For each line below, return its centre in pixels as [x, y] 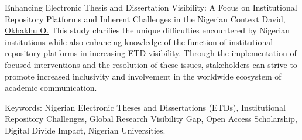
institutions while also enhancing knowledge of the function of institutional [139, 41]
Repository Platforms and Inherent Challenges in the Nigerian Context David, [145, 18]
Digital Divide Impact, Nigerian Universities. [85, 130]
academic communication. [51, 88]
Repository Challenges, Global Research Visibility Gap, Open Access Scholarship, [151, 119]
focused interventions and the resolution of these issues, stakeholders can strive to [151, 64]
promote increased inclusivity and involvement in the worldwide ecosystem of [143, 76]
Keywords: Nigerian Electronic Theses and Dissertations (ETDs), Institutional [145, 107]
